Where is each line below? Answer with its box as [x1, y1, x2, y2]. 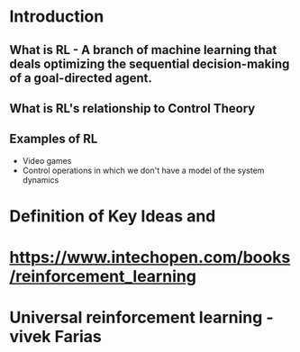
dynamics [22, 174, 59, 185]
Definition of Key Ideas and [9, 205, 216, 226]
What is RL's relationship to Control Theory [9, 101, 256, 116]
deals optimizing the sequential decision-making [9, 56, 290, 71]
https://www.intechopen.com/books [9, 248, 291, 267]
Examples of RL [9, 131, 98, 147]
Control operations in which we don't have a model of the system [22, 165, 265, 176]
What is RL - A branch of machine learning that [9, 42, 277, 58]
